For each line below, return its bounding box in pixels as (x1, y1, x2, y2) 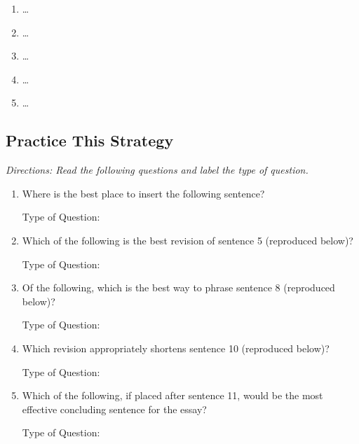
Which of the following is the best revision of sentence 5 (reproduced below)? (22, 233, 353, 247)
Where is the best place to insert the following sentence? (22, 186, 265, 200)
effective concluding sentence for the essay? (22, 401, 207, 416)
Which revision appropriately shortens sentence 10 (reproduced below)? (22, 340, 330, 355)
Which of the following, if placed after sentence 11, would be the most (22, 388, 323, 403)
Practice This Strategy (6, 130, 174, 151)
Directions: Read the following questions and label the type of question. (6, 162, 309, 177)
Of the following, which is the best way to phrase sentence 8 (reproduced (22, 280, 335, 295)
